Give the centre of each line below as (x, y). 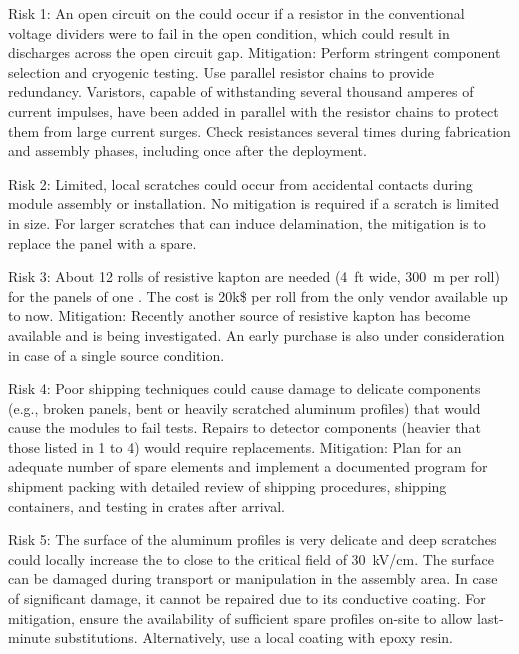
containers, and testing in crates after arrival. (146, 505)
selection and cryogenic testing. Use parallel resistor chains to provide (221, 71)
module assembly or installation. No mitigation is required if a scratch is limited (254, 203)
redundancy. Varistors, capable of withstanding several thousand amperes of (241, 91)
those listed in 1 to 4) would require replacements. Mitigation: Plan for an (235, 446)
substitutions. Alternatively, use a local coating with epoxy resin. (254, 637)
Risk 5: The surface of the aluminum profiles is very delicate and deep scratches (252, 539)
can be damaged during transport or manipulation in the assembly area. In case (253, 578)
